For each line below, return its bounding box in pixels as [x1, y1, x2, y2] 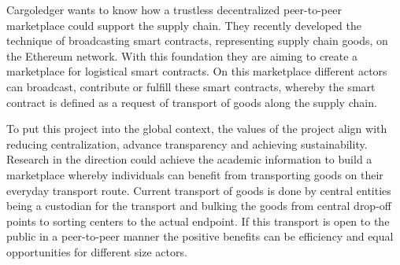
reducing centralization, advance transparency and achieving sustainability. [6, 135, 368, 152]
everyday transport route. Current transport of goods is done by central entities [6, 182, 391, 198]
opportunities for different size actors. [6, 243, 187, 259]
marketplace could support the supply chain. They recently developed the [6, 17, 362, 33]
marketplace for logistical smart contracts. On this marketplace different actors [6, 63, 387, 79]
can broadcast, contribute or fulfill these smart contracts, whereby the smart [6, 78, 376, 94]
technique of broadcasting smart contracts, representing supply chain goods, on [6, 32, 388, 49]
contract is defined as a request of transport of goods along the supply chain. [6, 94, 377, 110]
